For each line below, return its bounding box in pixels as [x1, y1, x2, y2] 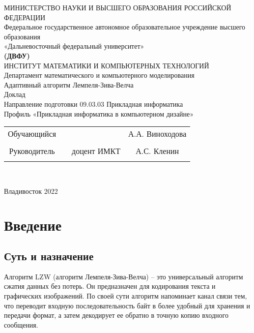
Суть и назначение [4, 248, 94, 264]
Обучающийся [8, 128, 56, 140]
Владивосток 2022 [4, 185, 58, 196]
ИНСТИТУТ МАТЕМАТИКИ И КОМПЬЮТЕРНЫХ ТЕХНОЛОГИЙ [4, 60, 209, 70]
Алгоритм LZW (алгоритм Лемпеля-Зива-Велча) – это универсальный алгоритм [4, 271, 243, 281]
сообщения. [4, 319, 38, 330]
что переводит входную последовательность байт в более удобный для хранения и [4, 300, 250, 310]
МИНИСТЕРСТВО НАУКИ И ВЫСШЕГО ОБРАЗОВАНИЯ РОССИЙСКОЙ [4, 2, 231, 12]
